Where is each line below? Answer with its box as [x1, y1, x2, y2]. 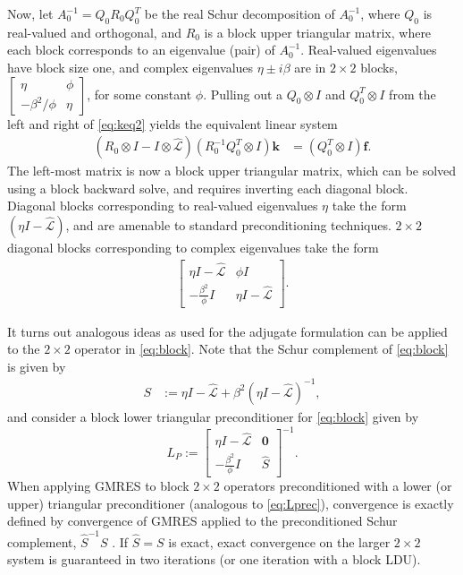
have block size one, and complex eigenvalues [7, 57, 254, 76]
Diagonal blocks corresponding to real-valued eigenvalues [7, 196, 318, 215]
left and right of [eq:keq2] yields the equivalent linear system [7, 114, 338, 133]
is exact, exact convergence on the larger [168, 532, 391, 551]
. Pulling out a [203, 84, 283, 103]
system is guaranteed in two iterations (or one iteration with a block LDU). [7, 550, 421, 569]
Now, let [7, 4, 54, 22]
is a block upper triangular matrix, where [204, 22, 432, 41]
